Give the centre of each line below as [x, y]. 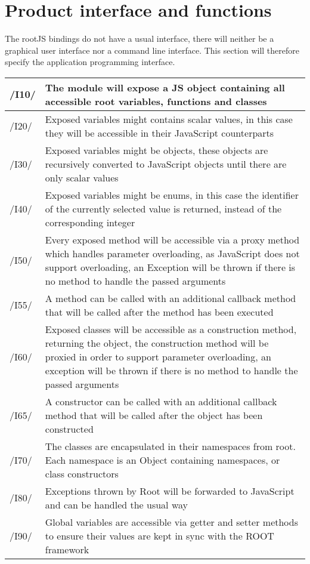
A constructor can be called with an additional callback [161, 401]
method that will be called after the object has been [154, 415]
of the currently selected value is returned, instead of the [163, 208]
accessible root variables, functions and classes [156, 101]
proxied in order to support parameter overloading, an [158, 356]
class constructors [82, 473]
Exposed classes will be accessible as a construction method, [171, 329]
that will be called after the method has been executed [159, 312]
